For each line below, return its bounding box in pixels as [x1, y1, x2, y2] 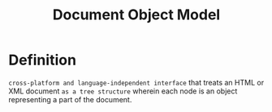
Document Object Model [52, 6, 221, 24]
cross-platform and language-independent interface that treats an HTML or [8, 77, 265, 87]
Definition [8, 51, 77, 69]
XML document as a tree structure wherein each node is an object [8, 86, 238, 96]
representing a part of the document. [8, 94, 132, 104]
